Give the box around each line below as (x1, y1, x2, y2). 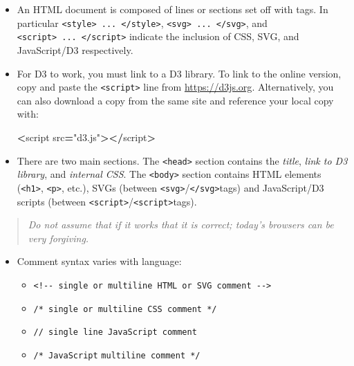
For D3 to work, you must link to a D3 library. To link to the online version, (17, 66, 342, 80)
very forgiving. (28, 230, 89, 245)
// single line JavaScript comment (33, 327, 197, 338)
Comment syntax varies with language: (17, 254, 182, 268)
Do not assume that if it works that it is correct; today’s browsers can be (28, 217, 334, 232)
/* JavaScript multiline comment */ (33, 350, 201, 360)
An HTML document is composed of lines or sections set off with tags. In (17, 2, 328, 16)
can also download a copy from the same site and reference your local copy (17, 93, 334, 107)
